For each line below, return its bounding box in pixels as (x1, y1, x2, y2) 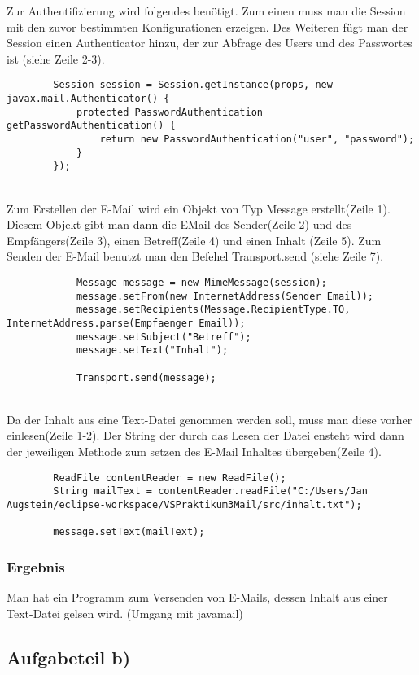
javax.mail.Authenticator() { (7, 93, 170, 105)
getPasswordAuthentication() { (7, 120, 176, 132)
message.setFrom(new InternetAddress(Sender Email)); (76, 290, 374, 302)
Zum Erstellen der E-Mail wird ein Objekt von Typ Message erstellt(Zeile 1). (7, 199, 391, 217)
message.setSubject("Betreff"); (76, 331, 251, 343)
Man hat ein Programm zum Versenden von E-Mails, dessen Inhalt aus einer (7, 589, 388, 606)
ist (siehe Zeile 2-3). (7, 50, 105, 67)
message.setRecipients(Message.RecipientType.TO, (76, 304, 351, 316)
